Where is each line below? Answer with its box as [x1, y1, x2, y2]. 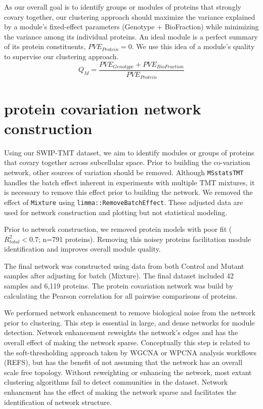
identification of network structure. [4, 396, 112, 407]
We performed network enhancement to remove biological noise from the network [4, 307, 255, 318]
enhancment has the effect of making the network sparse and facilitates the [4, 387, 237, 397]
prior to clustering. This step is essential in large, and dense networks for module [4, 317, 255, 328]
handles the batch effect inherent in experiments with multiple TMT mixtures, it [4, 177, 255, 187]
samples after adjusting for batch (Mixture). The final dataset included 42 [4, 270, 234, 281]
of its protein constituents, [4, 41, 86, 52]
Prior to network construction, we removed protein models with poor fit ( [4, 224, 232, 234]
